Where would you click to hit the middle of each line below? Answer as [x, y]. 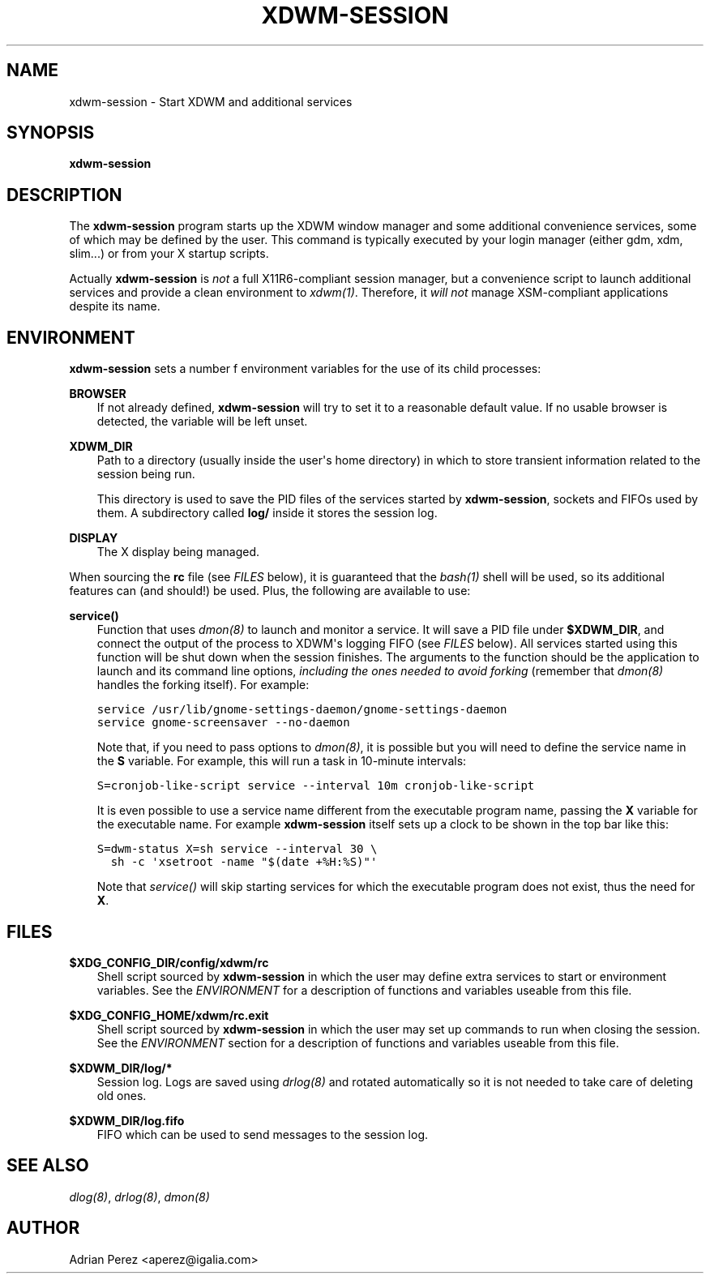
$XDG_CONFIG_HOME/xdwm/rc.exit [169, 1015]
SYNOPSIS [51, 133]
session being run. [146, 474]
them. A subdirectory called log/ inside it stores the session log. [267, 513]
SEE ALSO [48, 1166]
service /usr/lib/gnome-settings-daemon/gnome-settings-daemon [302, 710]
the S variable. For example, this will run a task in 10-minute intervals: [282, 761]
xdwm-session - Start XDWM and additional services [211, 101]
